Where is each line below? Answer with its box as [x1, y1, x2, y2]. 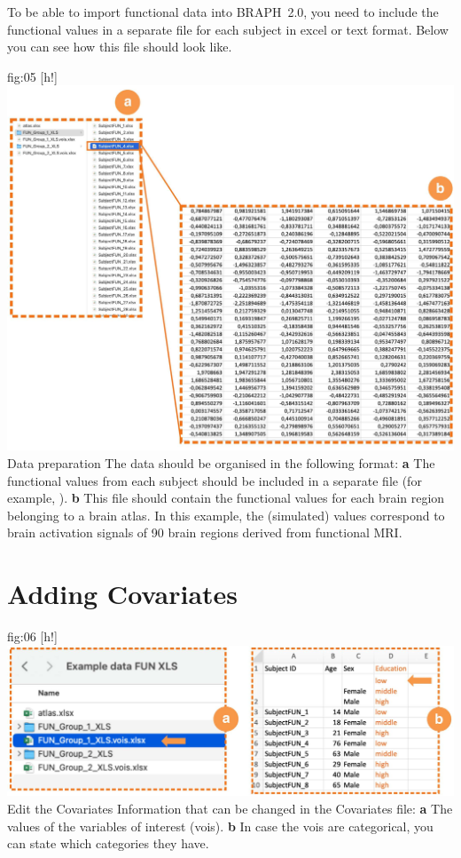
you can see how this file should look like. [7, 37, 232, 56]
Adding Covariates [7, 576, 238, 612]
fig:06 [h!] [7, 627, 58, 646]
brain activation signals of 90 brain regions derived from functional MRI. [7, 523, 402, 542]
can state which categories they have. [7, 834, 209, 853]
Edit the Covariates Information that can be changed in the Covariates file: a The [7, 799, 453, 818]
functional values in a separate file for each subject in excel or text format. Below [7, 20, 449, 38]
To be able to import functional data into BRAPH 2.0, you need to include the [7, 3, 439, 20]
